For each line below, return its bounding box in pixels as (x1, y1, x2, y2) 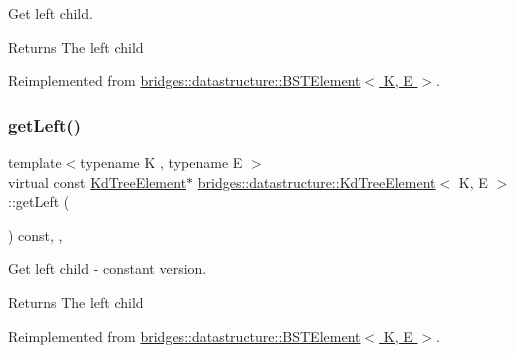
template (8, 152, 62, 172)
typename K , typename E (80, 152, 243, 172)
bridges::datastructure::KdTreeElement (197, 171, 436, 192)
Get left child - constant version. (8, 258, 207, 279)
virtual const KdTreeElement (8, 171, 187, 192)
